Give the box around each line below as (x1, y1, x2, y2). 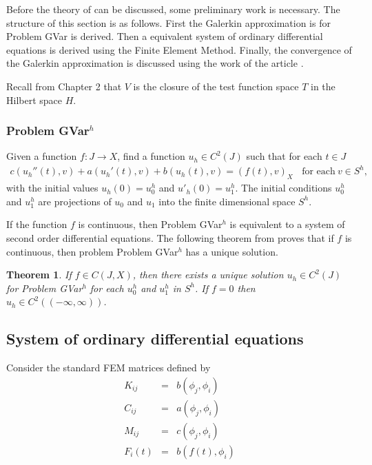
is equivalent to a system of (229, 217, 345, 231)
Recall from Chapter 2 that (6, 79, 122, 93)
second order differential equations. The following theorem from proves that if (6, 231, 334, 245)
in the (310, 79, 335, 93)
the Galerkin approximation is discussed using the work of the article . (6, 56, 304, 70)
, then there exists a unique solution (132, 267, 284, 282)
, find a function (117, 149, 185, 163)
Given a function (6, 149, 77, 163)
